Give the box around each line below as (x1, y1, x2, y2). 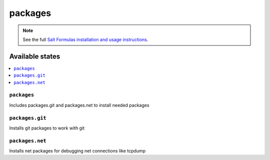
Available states (9, 52, 60, 60)
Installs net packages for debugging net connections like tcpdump (9, 148, 146, 154)
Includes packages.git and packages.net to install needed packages (9, 102, 149, 108)
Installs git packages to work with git (9, 125, 85, 131)
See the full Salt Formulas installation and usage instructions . (22, 36, 148, 42)
